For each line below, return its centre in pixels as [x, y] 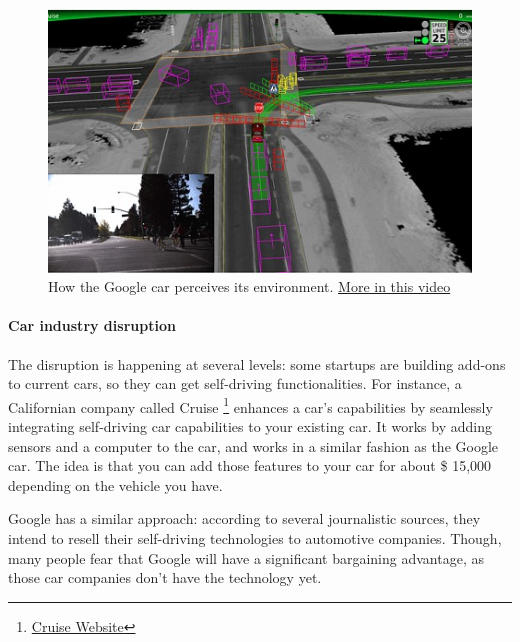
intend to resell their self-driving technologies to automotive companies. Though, [255, 537]
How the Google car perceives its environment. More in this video [249, 286]
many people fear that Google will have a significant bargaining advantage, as [246, 557]
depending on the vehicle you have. [115, 484]
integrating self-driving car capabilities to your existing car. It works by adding [250, 425]
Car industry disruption [92, 325]
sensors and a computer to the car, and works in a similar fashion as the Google [253, 445]
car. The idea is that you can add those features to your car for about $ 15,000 [250, 465]
